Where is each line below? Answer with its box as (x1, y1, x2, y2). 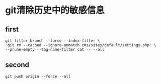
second (5, 61, 29, 69)
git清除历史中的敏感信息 (5, 5, 105, 16)
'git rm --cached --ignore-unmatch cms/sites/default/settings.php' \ (5, 43, 156, 48)
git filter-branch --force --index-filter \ (5, 38, 100, 43)
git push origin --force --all (5, 74, 71, 79)
